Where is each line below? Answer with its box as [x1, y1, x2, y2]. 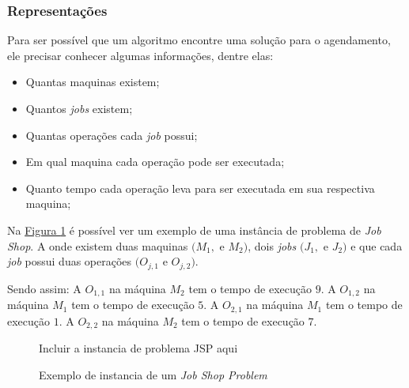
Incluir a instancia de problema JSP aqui [39, 339, 238, 356]
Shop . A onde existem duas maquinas [7, 237, 188, 254]
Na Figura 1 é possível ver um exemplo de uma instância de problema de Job [7, 221, 381, 238]
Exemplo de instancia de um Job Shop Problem [39, 366, 267, 382]
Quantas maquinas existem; [25, 73, 160, 90]
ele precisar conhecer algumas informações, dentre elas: [7, 47, 274, 63]
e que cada [350, 237, 403, 254]
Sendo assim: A [7, 280, 81, 296]
